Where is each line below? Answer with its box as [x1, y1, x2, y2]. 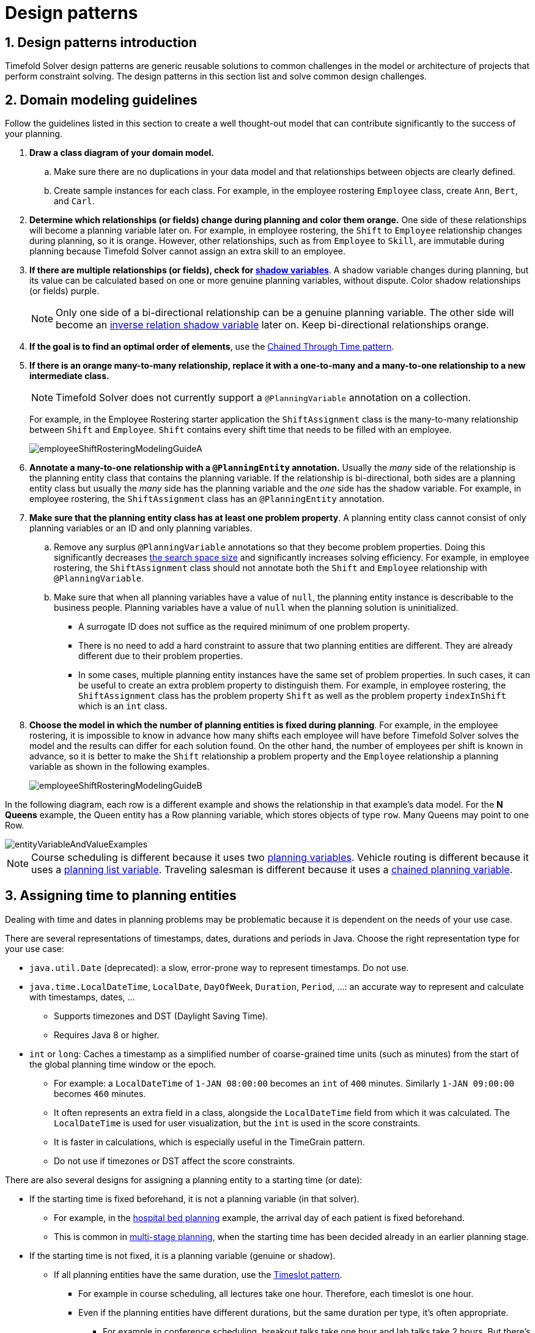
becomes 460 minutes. [54, 1088, 146, 1099]
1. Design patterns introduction [5, 34, 197, 50]
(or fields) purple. [29, 286, 100, 297]
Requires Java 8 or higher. [54, 1029, 160, 1040]
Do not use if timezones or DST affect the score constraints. [54, 1155, 295, 1166]
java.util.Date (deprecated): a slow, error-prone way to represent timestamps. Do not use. [29, 962, 409, 973]
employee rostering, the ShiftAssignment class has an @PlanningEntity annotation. [29, 493, 385, 504]
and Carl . [54, 196, 95, 207]
